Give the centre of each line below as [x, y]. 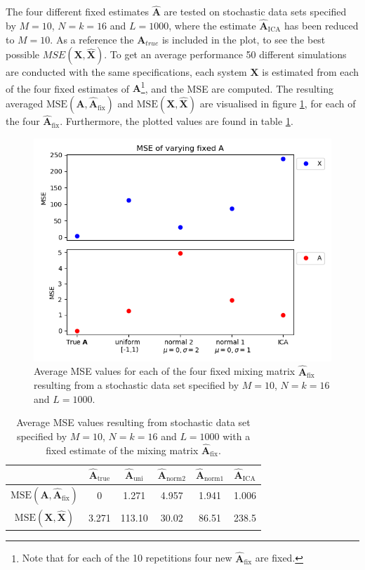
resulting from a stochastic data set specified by [137, 385]
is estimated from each [311, 72]
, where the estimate [212, 26]
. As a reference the [92, 39]
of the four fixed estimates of [67, 88]
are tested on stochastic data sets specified [255, 12]
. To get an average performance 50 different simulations [225, 54]
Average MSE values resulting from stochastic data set [133, 422]
